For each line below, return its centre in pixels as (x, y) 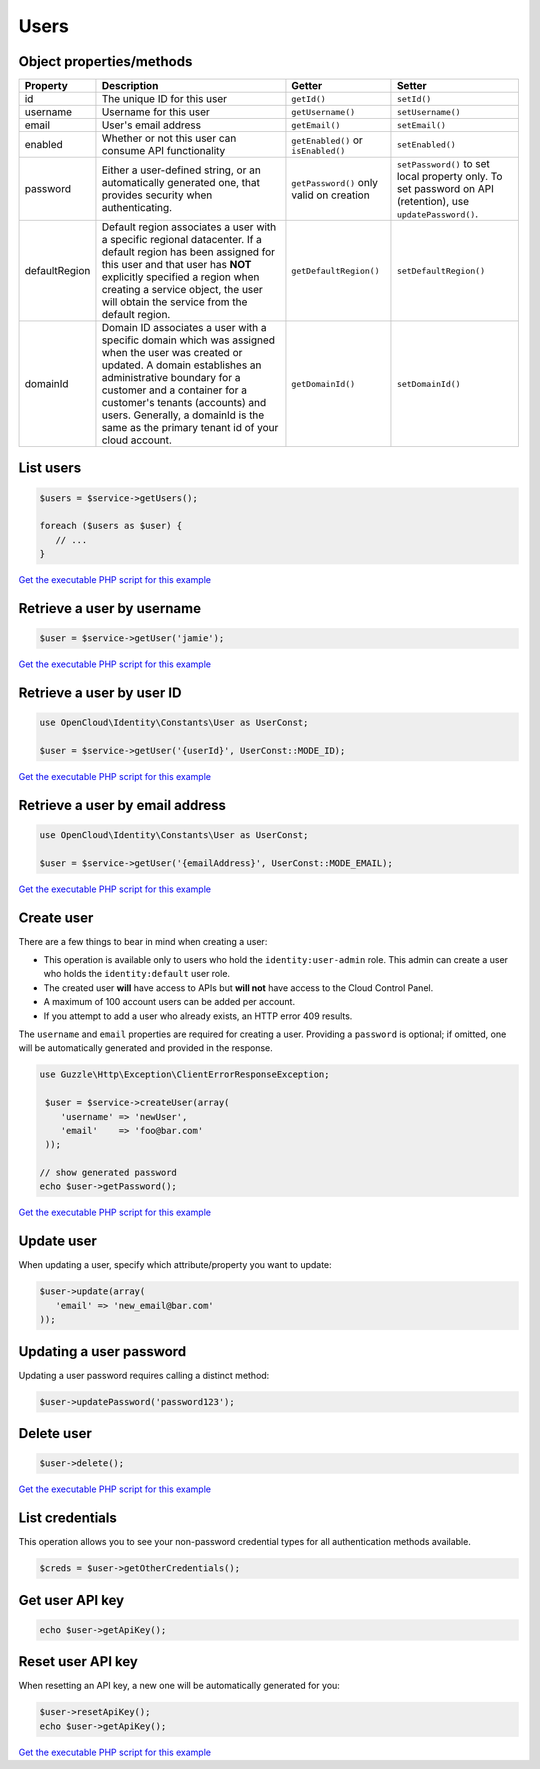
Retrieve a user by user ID (100, 693)
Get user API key (71, 1600)
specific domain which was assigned (188, 340)
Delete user (55, 1433)
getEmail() (316, 125)
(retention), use (433, 202)
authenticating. (137, 208)
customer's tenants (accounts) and (184, 403)
